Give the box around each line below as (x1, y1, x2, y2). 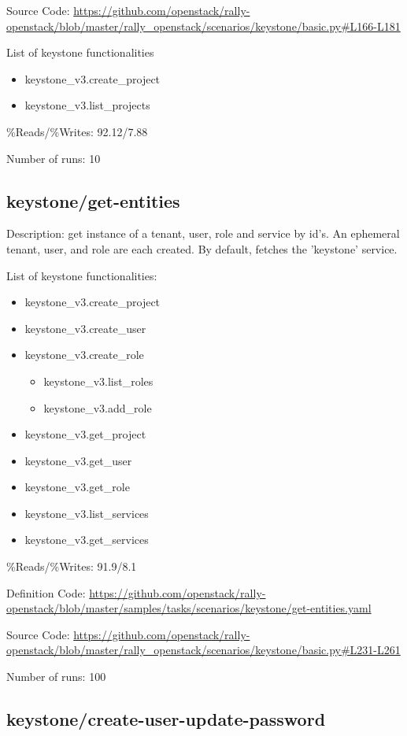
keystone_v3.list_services (24, 505, 149, 521)
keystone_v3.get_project (24, 426, 146, 442)
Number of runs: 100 (6, 668, 106, 685)
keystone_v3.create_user (24, 320, 146, 336)
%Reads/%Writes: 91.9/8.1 (6, 558, 137, 575)
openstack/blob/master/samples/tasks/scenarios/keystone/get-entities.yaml (6, 600, 372, 616)
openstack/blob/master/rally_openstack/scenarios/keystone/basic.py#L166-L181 (6, 17, 401, 34)
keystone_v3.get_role (24, 479, 130, 495)
